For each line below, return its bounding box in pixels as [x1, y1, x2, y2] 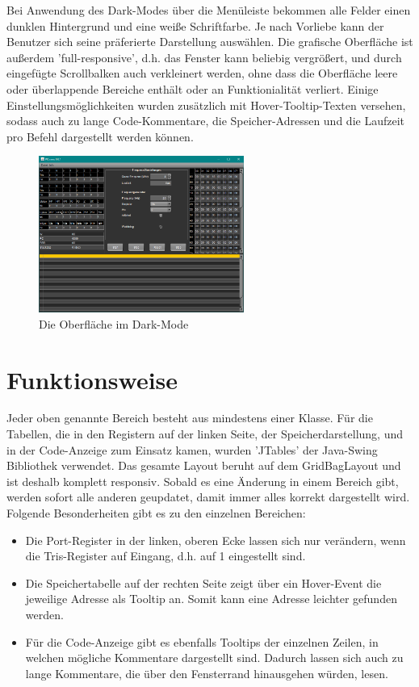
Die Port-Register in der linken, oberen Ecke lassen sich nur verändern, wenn [25, 531, 406, 548]
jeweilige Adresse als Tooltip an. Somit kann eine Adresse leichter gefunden [25, 590, 397, 607]
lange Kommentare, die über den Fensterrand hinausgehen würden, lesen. [25, 664, 388, 681]
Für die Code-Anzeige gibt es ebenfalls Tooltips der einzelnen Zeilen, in [25, 633, 379, 650]
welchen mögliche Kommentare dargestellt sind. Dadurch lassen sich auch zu [25, 649, 404, 666]
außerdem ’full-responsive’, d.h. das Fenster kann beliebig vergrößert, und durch [6, 48, 402, 65]
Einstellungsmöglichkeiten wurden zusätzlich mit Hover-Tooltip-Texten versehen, [6, 96, 406, 113]
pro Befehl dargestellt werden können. [6, 128, 194, 145]
